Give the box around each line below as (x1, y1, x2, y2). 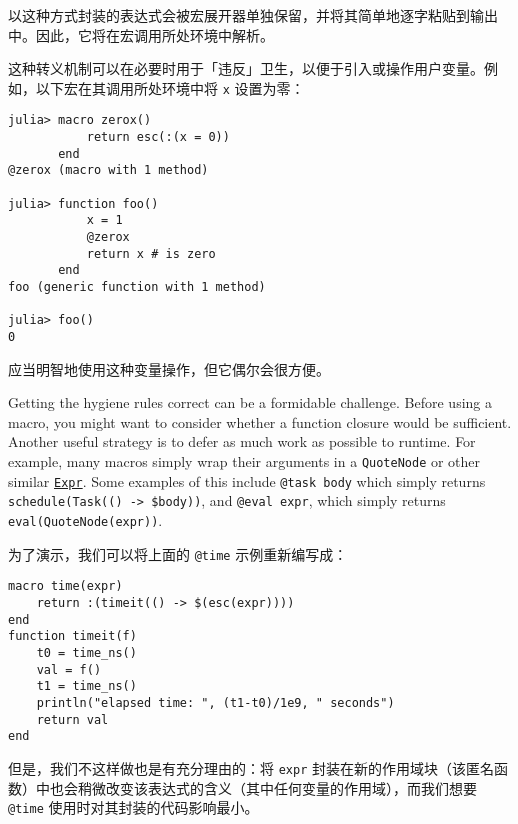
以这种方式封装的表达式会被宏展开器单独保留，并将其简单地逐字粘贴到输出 (8, 5, 498, 25)
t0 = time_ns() (36, 645, 137, 660)
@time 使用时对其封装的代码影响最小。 (8, 797, 259, 818)
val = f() (36, 662, 102, 677)
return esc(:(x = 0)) (86, 130, 230, 145)
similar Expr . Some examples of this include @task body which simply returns (8, 470, 486, 491)
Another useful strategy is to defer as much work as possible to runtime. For (8, 431, 476, 452)
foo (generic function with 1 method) (8, 280, 266, 294)
